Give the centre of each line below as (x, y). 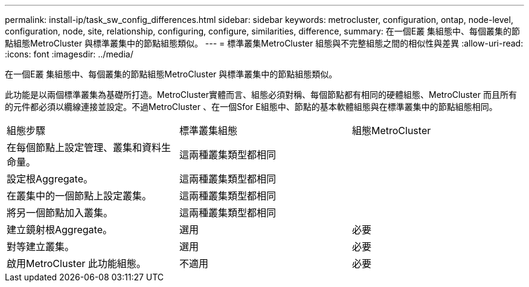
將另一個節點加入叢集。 (60, 213)
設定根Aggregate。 (50, 179)
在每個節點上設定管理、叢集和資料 (84, 147)
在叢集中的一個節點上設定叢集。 (79, 196)
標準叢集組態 (208, 131)
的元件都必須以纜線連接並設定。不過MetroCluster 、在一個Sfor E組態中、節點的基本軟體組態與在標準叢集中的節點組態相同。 (251, 107)
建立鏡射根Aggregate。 (59, 230)
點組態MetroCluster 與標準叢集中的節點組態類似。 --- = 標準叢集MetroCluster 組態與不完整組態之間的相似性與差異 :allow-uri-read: (264, 43)
